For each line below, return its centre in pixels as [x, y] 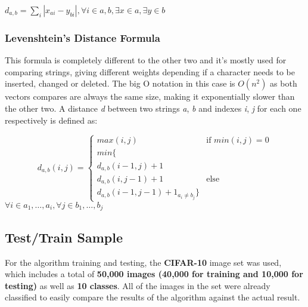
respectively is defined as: [51, 120]
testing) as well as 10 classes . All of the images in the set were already [138, 285]
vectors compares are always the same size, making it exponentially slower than [150, 96]
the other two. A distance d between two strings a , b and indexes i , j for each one [153, 108]
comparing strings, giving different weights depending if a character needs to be [150, 71]
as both [284, 83]
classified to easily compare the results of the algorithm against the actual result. [153, 297]
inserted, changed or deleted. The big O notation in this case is [120, 83]
